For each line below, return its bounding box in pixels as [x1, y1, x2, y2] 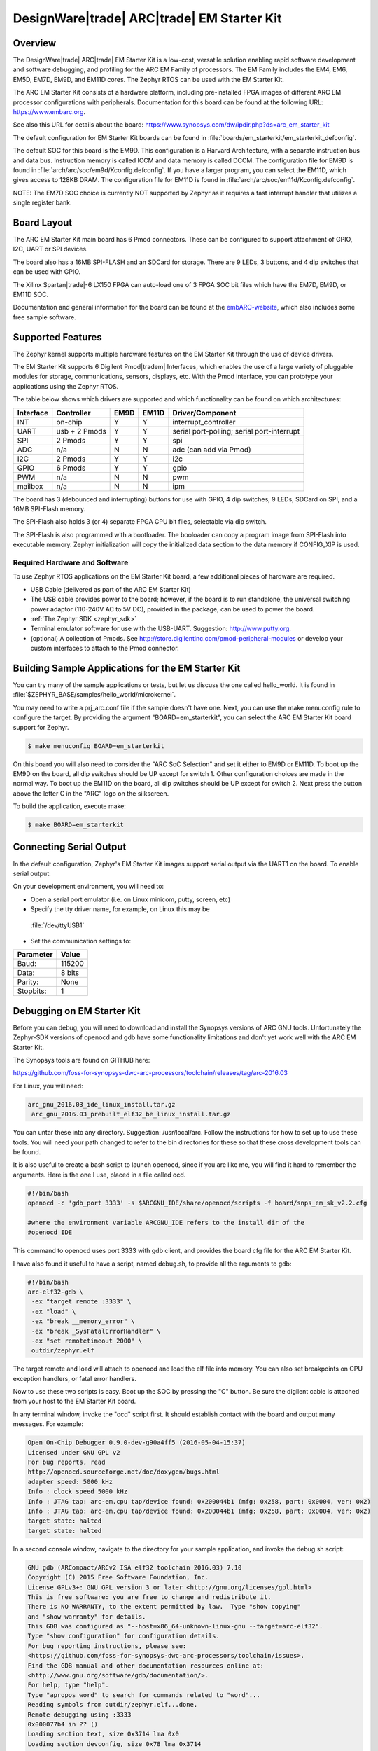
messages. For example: [13, 1420, 84, 1428]
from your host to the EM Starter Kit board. [13, 1397, 136, 1406]
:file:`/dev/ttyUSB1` [30, 921, 85, 929]
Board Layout [13, 216, 73, 228]
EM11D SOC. [13, 291, 49, 298]
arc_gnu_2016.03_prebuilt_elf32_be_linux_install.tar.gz [31, 1110, 231, 1119]
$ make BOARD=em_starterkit [27, 821, 124, 829]
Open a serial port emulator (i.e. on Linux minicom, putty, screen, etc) [30, 895, 231, 904]
